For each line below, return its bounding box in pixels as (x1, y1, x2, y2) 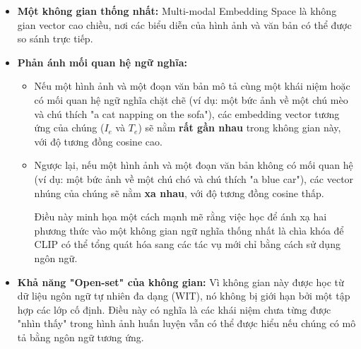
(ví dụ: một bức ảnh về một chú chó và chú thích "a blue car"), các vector (34, 171, 354, 186)
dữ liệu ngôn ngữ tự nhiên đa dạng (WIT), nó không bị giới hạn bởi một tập (17, 288, 350, 303)
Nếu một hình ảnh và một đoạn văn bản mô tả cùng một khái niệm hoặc (34, 78, 350, 93)
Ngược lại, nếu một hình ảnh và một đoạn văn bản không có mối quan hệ (34, 158, 353, 172)
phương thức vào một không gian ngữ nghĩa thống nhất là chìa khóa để (34, 223, 344, 237)
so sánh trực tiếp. (17, 31, 93, 46)
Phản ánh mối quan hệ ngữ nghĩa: (17, 54, 187, 69)
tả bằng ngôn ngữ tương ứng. (17, 329, 144, 344)
